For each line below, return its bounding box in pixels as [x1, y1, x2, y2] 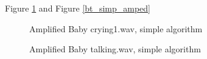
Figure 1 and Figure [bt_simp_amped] [5, 2, 150, 14]
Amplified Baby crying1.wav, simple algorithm [29, 22, 203, 35]
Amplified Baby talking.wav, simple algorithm [29, 43, 201, 55]
